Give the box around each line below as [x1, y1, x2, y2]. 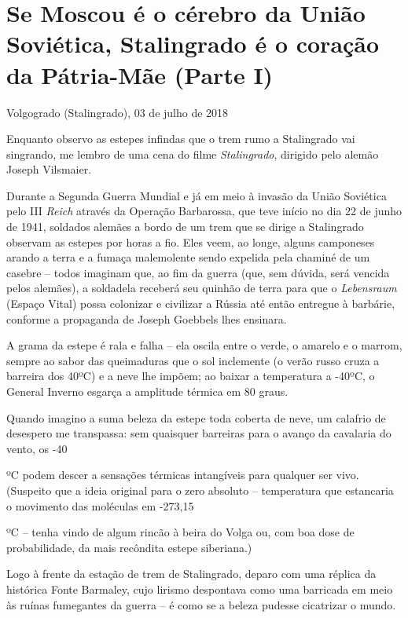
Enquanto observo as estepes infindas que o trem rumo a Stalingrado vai [6, 130, 355, 147]
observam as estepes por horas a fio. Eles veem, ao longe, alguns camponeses [6, 233, 375, 250]
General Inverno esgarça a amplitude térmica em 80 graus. [6, 383, 289, 399]
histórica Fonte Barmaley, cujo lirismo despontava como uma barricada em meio [6, 580, 393, 597]
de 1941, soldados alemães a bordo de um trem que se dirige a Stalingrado [6, 218, 364, 235]
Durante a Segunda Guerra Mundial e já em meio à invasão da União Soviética [6, 187, 387, 203]
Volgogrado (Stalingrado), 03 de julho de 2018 [6, 104, 229, 120]
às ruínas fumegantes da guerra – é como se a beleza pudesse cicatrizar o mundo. [6, 596, 396, 613]
